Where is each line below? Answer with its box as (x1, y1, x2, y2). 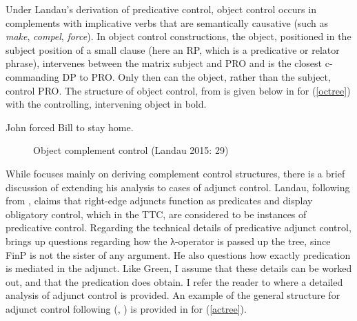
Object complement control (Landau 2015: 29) (33, 143, 229, 157)
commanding (6, 69, 59, 84)
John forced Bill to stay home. (6, 119, 134, 134)
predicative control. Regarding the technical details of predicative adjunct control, (6, 220, 351, 235)
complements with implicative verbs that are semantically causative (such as (6, 15, 328, 30)
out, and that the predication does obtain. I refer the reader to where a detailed (6, 274, 343, 289)
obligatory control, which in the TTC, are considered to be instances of (6, 206, 307, 221)
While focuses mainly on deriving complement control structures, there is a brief (6, 166, 345, 180)
